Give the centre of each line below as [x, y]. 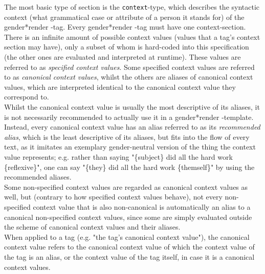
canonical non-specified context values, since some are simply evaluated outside [128, 217]
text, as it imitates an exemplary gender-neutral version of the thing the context [130, 147]
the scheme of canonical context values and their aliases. [92, 227]
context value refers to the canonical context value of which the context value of [129, 247]
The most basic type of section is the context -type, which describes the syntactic [132, 7]
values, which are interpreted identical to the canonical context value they [120, 86]
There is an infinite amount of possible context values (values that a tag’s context [132, 36]
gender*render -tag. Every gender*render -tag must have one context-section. [125, 27]
